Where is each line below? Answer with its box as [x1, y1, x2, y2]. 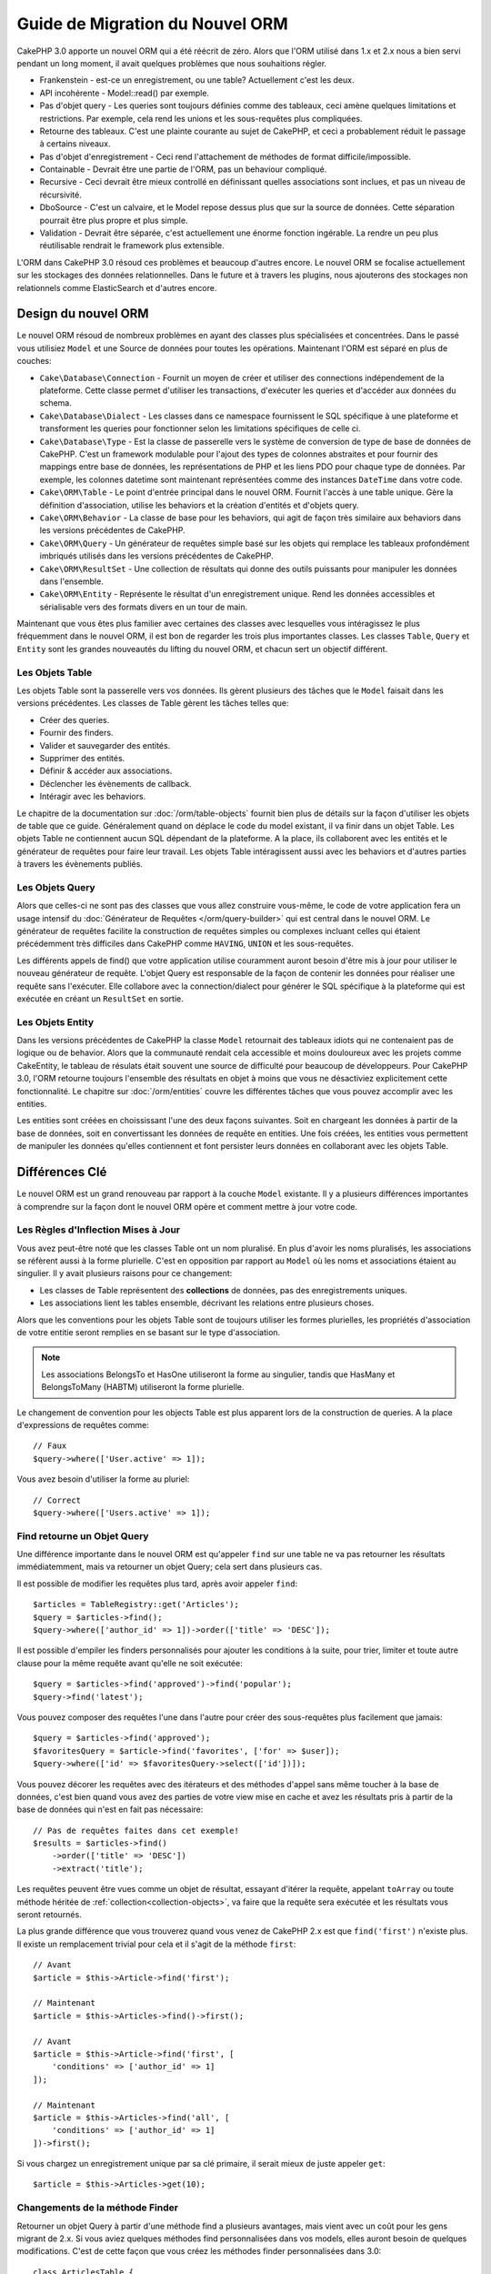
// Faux [33, 1441, 67, 1451]
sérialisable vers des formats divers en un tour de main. [39, 601, 248, 612]
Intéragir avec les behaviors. [39, 791, 146, 802]
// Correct [33, 1494, 82, 1505]
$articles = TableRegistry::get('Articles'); [33, 1599, 240, 1610]
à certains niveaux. [39, 138, 111, 149]
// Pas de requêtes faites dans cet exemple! [33, 1825, 240, 1836]
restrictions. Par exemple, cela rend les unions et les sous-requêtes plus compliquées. [39, 113, 363, 124]
